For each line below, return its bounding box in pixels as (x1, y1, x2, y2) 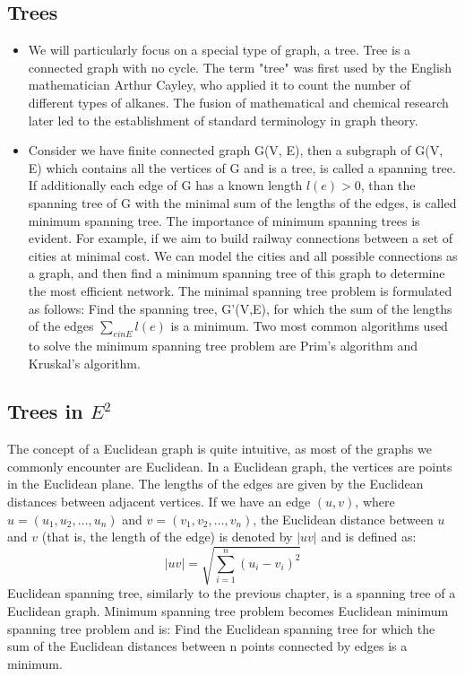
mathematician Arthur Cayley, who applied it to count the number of (28, 75, 410, 94)
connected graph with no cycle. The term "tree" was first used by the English (28, 57, 452, 76)
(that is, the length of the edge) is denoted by (41, 527, 293, 546)
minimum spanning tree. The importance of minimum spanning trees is (28, 211, 420, 230)
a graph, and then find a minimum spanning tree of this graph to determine (28, 264, 445, 282)
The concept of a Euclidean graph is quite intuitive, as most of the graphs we (7, 439, 432, 458)
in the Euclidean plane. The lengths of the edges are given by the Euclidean (7, 474, 424, 493)
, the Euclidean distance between (253, 509, 434, 528)
